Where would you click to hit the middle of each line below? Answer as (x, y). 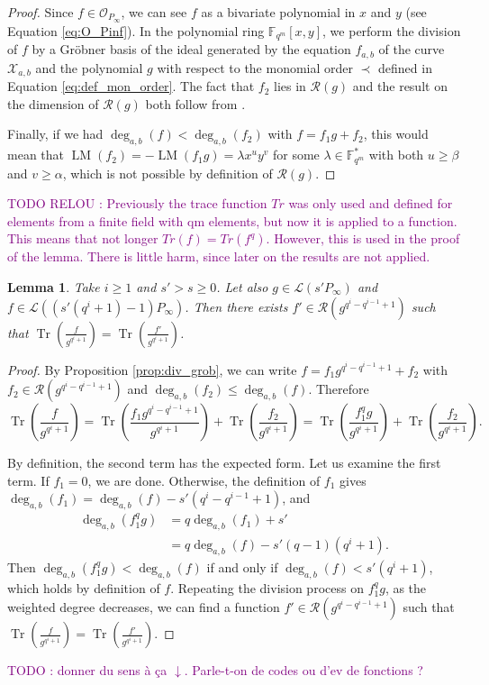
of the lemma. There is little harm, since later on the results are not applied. (219, 256)
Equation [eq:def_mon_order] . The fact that (131, 86)
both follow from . (195, 103)
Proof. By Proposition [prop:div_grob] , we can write (152, 369)
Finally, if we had (55, 134)
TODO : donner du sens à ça (87, 670)
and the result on (400, 86)
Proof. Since (41, 12)
